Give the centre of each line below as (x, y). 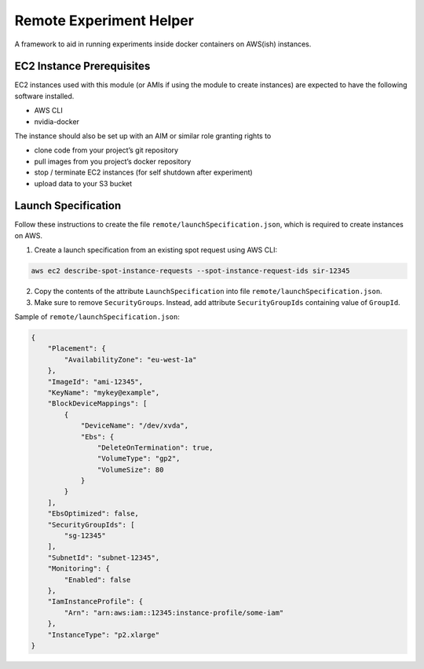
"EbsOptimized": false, (93, 514)
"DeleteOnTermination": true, (155, 447)
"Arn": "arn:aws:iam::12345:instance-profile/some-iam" (174, 612)
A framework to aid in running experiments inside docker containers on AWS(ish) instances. (163, 44)
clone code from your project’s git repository (106, 150)
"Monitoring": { (79, 569)
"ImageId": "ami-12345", (95, 382)
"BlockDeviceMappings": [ (97, 404)
